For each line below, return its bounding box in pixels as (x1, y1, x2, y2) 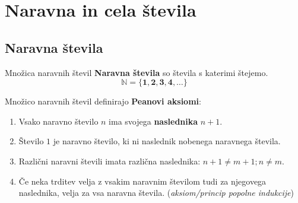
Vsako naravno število (18, 115, 99, 127)
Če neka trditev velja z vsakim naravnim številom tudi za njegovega (18, 175, 267, 187)
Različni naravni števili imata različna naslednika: (18, 154, 201, 167)
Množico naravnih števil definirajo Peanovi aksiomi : (5, 95, 201, 107)
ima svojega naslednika (109, 115, 198, 127)
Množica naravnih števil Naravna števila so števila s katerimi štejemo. (5, 66, 268, 78)
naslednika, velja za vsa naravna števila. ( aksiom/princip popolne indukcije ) (18, 186, 294, 199)
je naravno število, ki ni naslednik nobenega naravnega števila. (53, 135, 281, 147)
